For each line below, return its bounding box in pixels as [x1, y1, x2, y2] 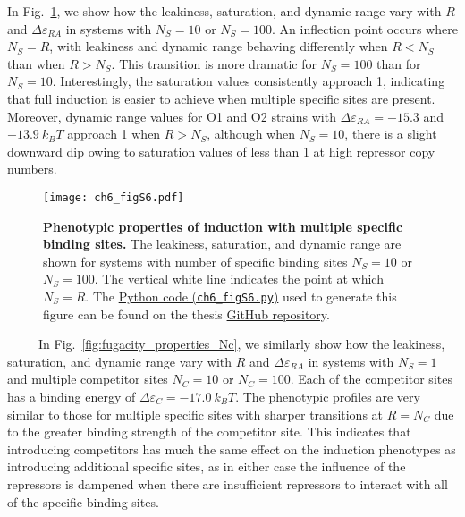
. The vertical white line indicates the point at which [94, 269, 384, 288]
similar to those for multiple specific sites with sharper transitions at [7, 404, 384, 423]
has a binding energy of [7, 387, 136, 405]
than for [376, 54, 421, 72]
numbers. [7, 159, 57, 178]
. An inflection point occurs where [272, 19, 458, 38]
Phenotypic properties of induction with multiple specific [43, 216, 403, 235]
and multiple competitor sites [7, 369, 168, 388]
